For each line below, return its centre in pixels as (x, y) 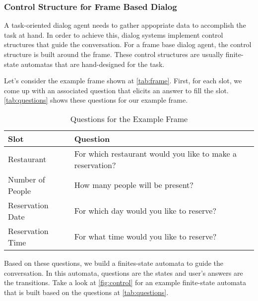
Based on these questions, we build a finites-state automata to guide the (114, 263)
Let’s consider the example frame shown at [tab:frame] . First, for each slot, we (123, 81)
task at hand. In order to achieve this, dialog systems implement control (114, 34)
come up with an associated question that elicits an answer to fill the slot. (116, 90)
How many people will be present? (134, 185)
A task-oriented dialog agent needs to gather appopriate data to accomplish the (125, 25)
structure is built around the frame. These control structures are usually (114, 54)
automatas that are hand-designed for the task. (93, 64)
